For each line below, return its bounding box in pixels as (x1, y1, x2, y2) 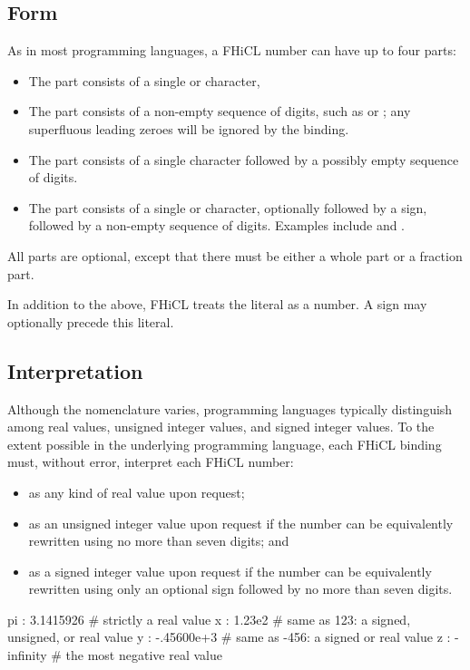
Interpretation (7, 356, 143, 384)
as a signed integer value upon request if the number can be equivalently (28, 561, 432, 580)
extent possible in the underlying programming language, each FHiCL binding (7, 434, 442, 453)
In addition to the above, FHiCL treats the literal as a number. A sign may (7, 295, 427, 314)
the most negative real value (65, 646, 222, 665)
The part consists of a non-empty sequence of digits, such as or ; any (28, 102, 411, 121)
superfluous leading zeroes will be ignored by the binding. (28, 119, 349, 138)
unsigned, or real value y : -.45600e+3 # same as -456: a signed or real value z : (7, 627, 451, 646)
